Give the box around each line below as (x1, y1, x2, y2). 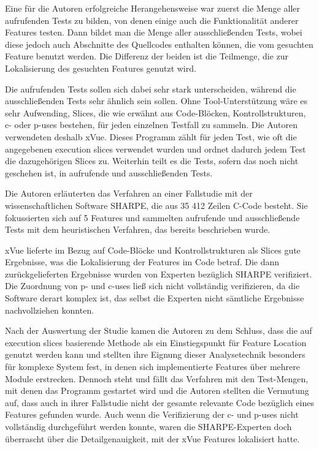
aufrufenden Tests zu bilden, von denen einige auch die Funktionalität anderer (5, 13, 299, 26)
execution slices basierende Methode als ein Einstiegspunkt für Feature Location (5, 336, 307, 349)
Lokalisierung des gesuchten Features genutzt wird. (5, 61, 196, 74)
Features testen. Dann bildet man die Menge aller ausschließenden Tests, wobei (5, 26, 302, 39)
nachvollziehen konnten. (5, 303, 94, 316)
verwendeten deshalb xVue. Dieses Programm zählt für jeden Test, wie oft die (5, 130, 297, 143)
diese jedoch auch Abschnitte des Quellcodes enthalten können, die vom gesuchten (5, 37, 313, 50)
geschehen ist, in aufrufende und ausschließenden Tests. (5, 166, 213, 179)
